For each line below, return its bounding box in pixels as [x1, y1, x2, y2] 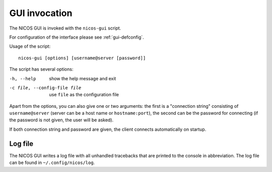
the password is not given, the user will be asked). [9, 117, 114, 123]
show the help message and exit [49, 75, 116, 81]
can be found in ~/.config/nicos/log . [9, 159, 95, 165]
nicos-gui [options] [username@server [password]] [18, 55, 146, 61]
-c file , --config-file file [9, 85, 82, 90]
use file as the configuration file [49, 92, 119, 98]
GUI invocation [9, 8, 73, 19]
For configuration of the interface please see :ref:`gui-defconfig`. [9, 34, 145, 40]
